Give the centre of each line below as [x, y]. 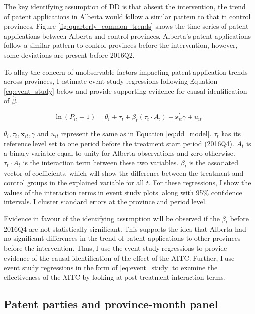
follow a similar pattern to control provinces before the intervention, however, [121, 45]
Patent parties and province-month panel [111, 303]
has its [231, 134]
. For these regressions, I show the [200, 182]
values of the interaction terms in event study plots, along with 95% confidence [123, 192]
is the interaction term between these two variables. [101, 162]
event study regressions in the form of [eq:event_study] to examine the [111, 267]
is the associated [213, 162]
